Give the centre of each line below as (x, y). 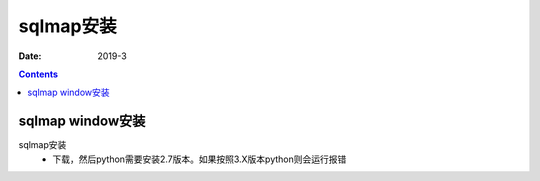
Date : (30, 56)
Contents (38, 74)
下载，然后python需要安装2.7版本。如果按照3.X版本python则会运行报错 (199, 159)
